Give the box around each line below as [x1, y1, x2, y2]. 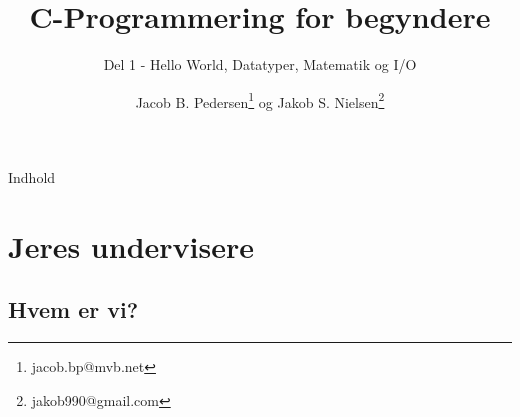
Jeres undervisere [8, 225, 254, 266]
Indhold [8, 166, 56, 187]
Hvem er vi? [8, 294, 139, 325]
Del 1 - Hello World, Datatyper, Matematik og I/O [103, 54, 417, 75]
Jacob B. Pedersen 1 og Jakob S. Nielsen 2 [135, 88, 385, 112]
